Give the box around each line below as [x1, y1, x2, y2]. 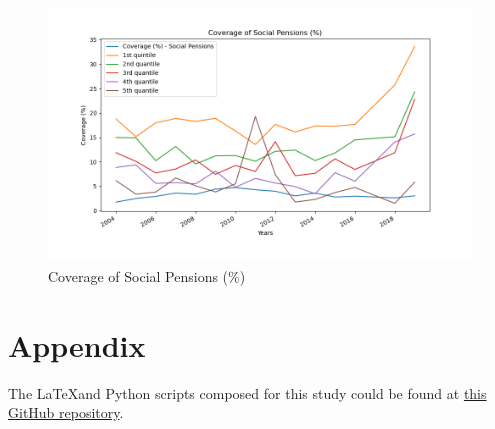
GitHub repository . [8, 402, 124, 423]
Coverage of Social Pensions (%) [48, 265, 246, 286]
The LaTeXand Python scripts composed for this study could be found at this [8, 382, 487, 403]
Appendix [8, 324, 146, 365]
